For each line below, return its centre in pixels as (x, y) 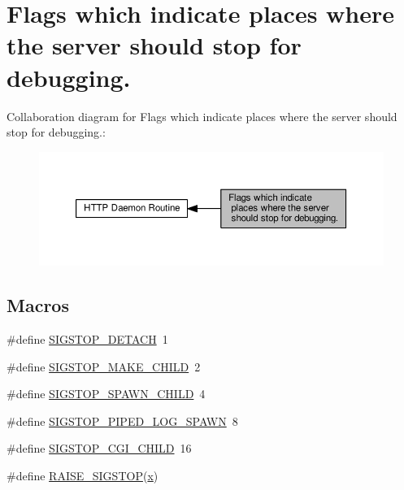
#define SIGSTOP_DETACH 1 (87, 339)
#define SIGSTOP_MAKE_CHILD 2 (104, 366)
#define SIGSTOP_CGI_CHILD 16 (99, 448)
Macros (38, 305)
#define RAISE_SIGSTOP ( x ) (83, 476)
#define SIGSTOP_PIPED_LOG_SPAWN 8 (122, 421)
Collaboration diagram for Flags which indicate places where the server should (202, 116)
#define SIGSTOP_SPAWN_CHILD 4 (106, 394)
